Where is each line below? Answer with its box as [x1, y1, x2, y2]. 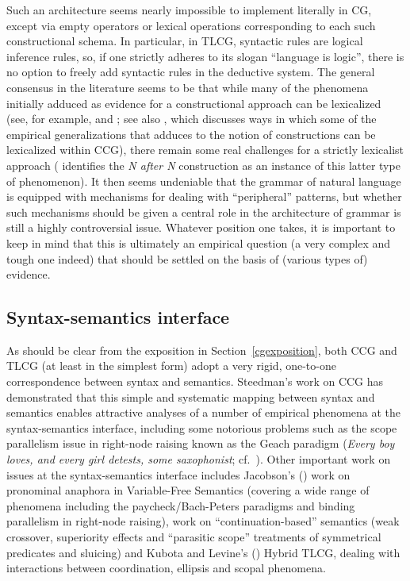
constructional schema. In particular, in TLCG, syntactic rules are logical [6, 33, 363, 49]
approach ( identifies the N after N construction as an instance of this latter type [6, 156, 400, 173]
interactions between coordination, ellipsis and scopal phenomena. [6, 560, 326, 576]
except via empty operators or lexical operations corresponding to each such [6, 17, 376, 33]
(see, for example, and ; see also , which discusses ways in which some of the [6, 110, 377, 127]
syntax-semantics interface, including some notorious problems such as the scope [6, 419, 397, 436]
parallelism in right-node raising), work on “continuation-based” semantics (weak [6, 513, 400, 529]
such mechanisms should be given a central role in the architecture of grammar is [6, 203, 401, 220]
